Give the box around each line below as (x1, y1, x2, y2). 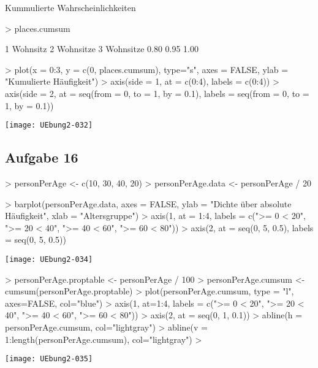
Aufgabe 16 (5, 148, 78, 167)
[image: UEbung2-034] (5, 255, 93, 264)
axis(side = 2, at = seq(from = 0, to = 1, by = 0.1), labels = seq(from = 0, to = (5, 86, 309, 99)
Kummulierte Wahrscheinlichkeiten (5, 1, 136, 13)
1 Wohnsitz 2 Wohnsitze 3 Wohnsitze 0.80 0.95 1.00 (5, 42, 199, 55)
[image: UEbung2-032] (5, 121, 93, 130)
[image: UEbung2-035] (5, 355, 93, 364)
